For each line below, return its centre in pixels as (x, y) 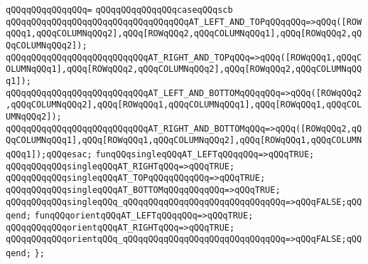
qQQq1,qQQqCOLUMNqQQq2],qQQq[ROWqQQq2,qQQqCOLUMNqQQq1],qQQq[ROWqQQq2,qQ (184, 34)
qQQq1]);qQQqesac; (49, 154)
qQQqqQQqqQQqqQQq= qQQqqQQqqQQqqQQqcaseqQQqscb (119, 10)
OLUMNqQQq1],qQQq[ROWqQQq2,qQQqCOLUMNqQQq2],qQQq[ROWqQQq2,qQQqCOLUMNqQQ (184, 69)
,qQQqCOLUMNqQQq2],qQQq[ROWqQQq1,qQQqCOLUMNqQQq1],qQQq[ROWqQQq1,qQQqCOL (184, 105)
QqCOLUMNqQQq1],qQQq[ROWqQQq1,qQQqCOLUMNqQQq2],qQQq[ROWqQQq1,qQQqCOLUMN (184, 141)
